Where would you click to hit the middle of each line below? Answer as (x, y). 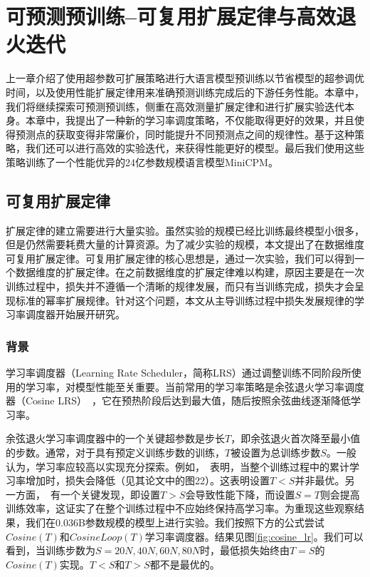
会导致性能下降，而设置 (240, 494)
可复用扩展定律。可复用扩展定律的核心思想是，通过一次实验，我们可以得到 (180, 258)
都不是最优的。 (185, 564)
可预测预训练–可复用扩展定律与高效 (171, 16)
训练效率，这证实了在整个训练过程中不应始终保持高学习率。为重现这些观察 (180, 508)
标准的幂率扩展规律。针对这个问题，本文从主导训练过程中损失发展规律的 (185, 300)
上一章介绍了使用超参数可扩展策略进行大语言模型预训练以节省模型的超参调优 (185, 78)
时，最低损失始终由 (244, 550)
